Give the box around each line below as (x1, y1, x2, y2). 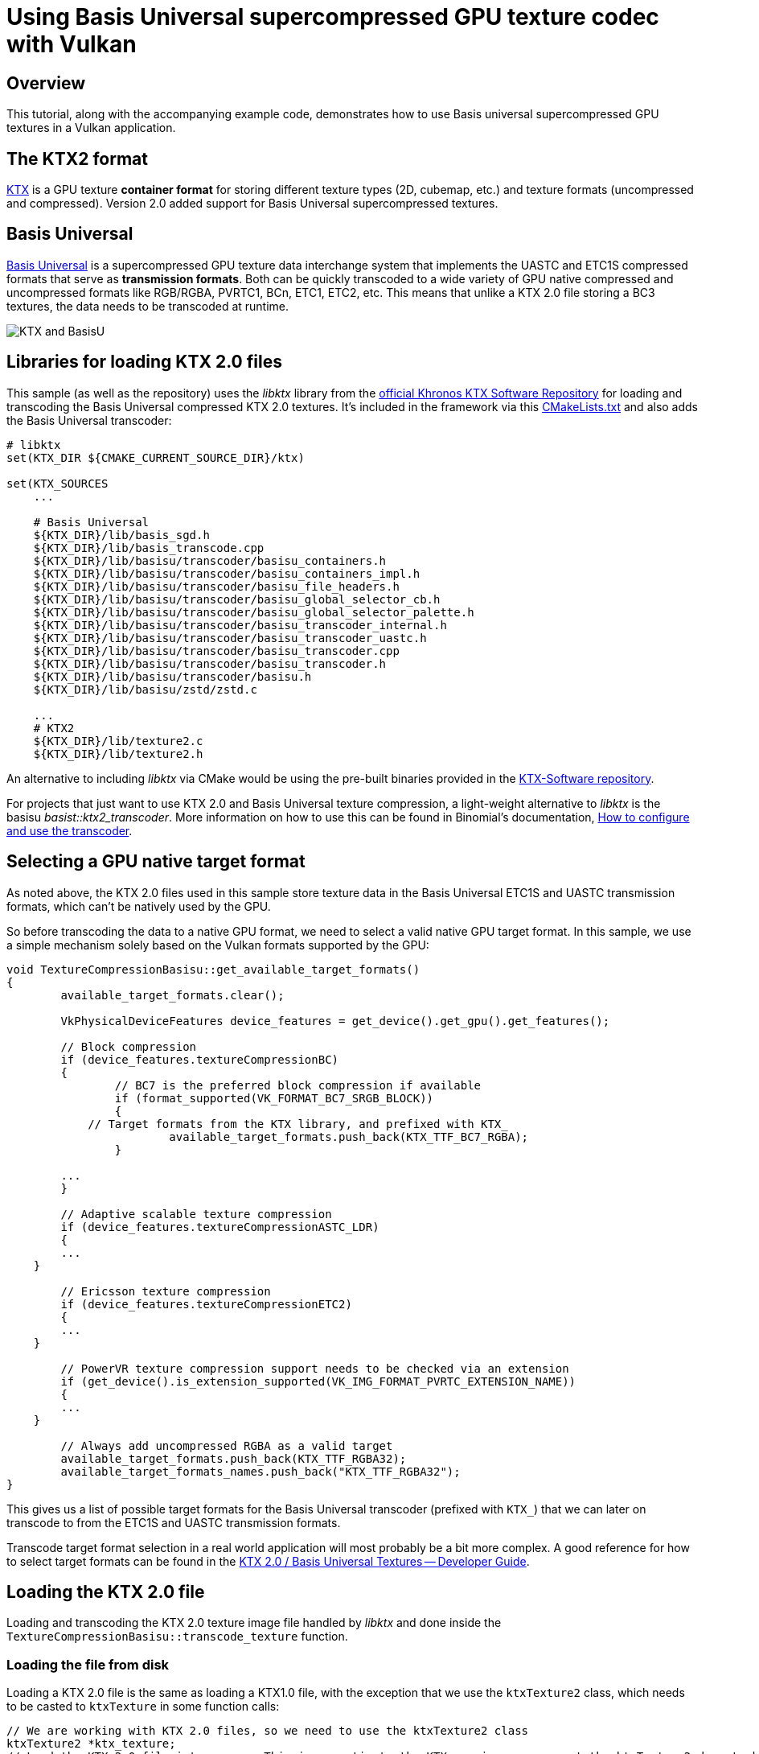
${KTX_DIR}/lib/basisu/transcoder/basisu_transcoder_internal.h (33, 618, 447, 632)
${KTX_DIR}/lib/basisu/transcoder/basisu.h (33, 669, 312, 683)
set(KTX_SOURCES (6, 476, 109, 490)
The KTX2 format (6, 148, 148, 169)
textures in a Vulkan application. (6, 121, 176, 135)
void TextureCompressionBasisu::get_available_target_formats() (6, 962, 421, 976)
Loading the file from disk (6, 1656, 170, 1673)
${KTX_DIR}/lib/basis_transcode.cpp (33, 541, 265, 554)
